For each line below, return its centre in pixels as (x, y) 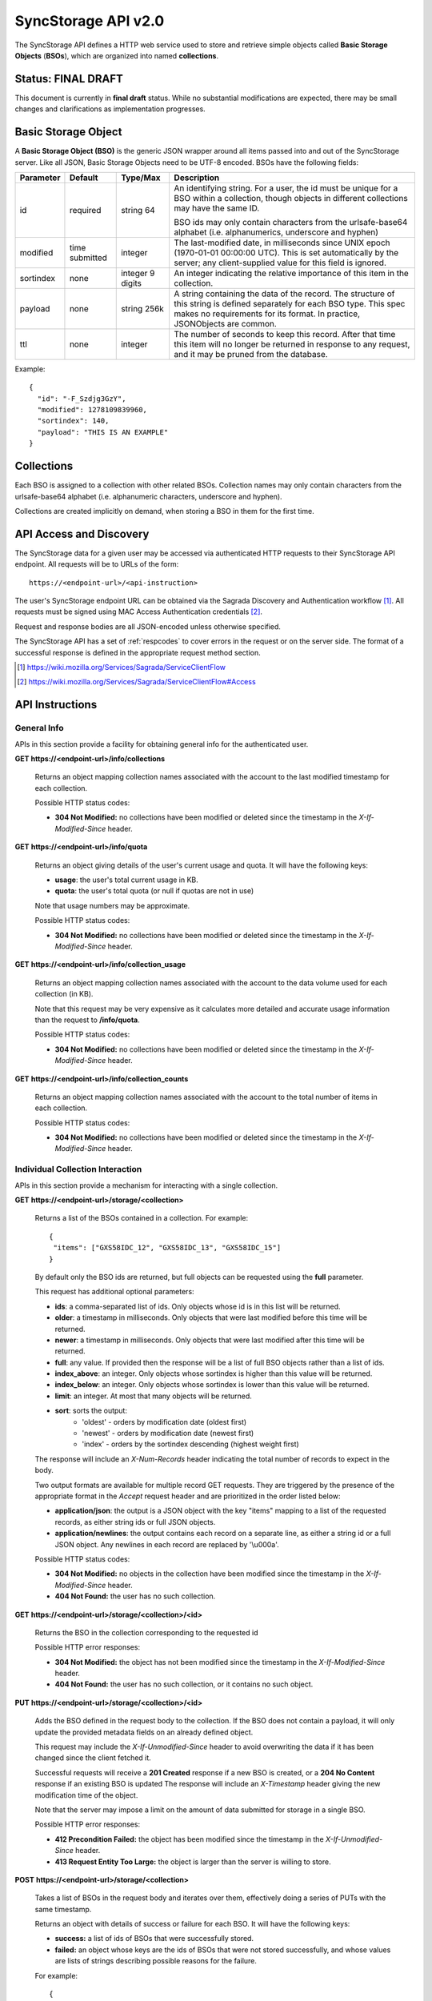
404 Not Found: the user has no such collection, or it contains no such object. (184, 1684)
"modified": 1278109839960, (92, 410)
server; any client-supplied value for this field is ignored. (280, 263)
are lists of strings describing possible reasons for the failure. (156, 1961)
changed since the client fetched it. (93, 1758)
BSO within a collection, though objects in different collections (291, 198)
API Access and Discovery (82, 533)
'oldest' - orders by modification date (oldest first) (164, 1422)
